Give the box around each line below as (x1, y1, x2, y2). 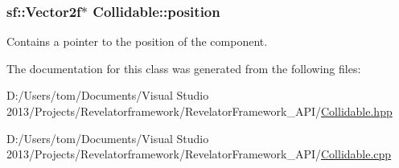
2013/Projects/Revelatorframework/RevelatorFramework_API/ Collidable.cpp (6, 145, 392, 162)
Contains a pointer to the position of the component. (6, 33, 268, 50)
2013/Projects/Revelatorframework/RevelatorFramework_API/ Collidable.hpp (6, 103, 393, 119)
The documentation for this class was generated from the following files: (6, 59, 361, 76)
